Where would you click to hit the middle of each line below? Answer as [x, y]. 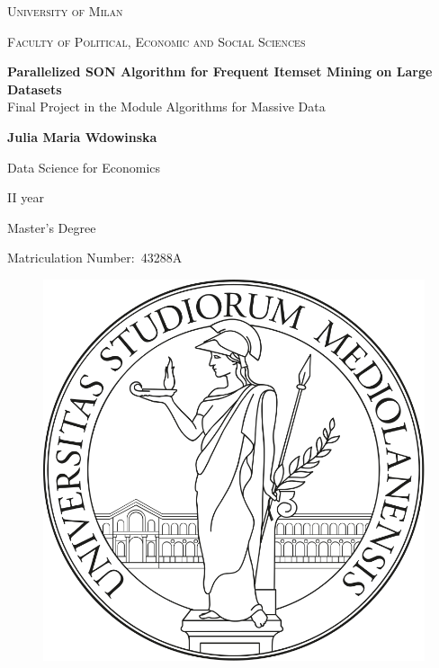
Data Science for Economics [84, 167]
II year [26, 197]
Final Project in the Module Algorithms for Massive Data [166, 107]
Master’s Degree [52, 227]
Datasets [35, 89]
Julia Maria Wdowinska [82, 136]
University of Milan [65, 11]
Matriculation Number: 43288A [95, 258]
